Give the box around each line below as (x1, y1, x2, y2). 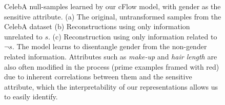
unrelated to (4, 31, 43, 41)
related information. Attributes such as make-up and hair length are (4, 51, 217, 61)
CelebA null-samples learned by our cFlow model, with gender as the (4, 1, 221, 11)
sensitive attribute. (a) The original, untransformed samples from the (4, 11, 221, 22)
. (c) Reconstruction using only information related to (48, 31, 217, 41)
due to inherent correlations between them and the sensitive (4, 71, 192, 82)
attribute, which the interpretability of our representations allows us (4, 81, 218, 92)
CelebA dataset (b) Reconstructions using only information (4, 21, 190, 32)
